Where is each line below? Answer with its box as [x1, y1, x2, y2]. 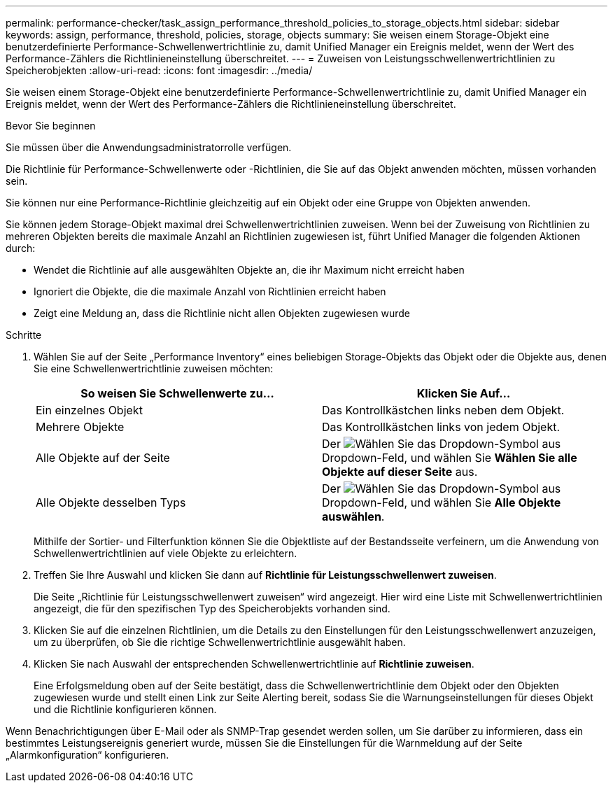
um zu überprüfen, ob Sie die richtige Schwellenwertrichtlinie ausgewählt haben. [34, 636, 406, 648]
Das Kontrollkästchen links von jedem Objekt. [322, 420, 561, 434]
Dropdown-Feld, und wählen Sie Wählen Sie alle [322, 451, 577, 465]
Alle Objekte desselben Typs [36, 495, 186, 509]
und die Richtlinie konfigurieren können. [34, 703, 217, 715]
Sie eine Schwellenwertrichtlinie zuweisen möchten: [34, 363, 274, 374]
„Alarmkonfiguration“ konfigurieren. [6, 749, 169, 761]
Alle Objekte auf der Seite [36, 451, 170, 465]
